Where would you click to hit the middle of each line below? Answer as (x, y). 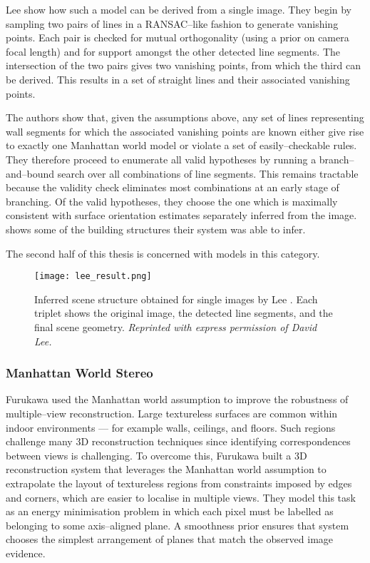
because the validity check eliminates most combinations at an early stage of (173, 187)
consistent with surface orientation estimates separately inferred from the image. (181, 215)
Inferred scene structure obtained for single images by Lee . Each (176, 299)
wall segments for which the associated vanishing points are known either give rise (185, 131)
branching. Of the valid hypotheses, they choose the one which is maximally (172, 201)
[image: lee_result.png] (93, 277)
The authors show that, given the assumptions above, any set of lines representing (185, 117)
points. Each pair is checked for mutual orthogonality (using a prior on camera (178, 37)
